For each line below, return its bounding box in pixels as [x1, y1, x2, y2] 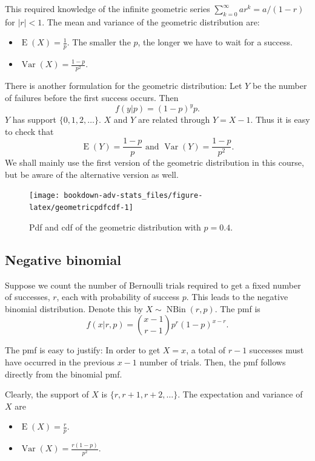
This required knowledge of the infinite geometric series [5, 2, 210, 15]
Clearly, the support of [5, 388, 89, 401]
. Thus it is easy [250, 113, 310, 126]
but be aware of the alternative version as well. [5, 168, 179, 180]
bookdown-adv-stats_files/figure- [64, 191, 203, 200]
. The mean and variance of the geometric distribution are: [42, 15, 260, 28]
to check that [5, 125, 54, 137]
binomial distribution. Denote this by [5, 302, 143, 315]
